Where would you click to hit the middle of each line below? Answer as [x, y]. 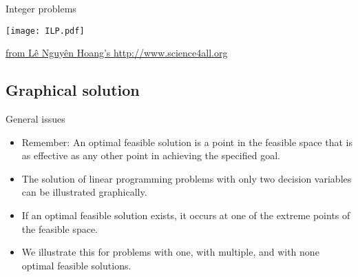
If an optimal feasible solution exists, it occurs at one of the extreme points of [186, 215]
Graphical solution [73, 90]
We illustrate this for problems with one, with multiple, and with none [170, 252]
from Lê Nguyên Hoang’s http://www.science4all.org [117, 53]
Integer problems [41, 8]
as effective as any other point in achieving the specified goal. [151, 155]
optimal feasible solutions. [76, 265]
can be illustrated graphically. [84, 192]
